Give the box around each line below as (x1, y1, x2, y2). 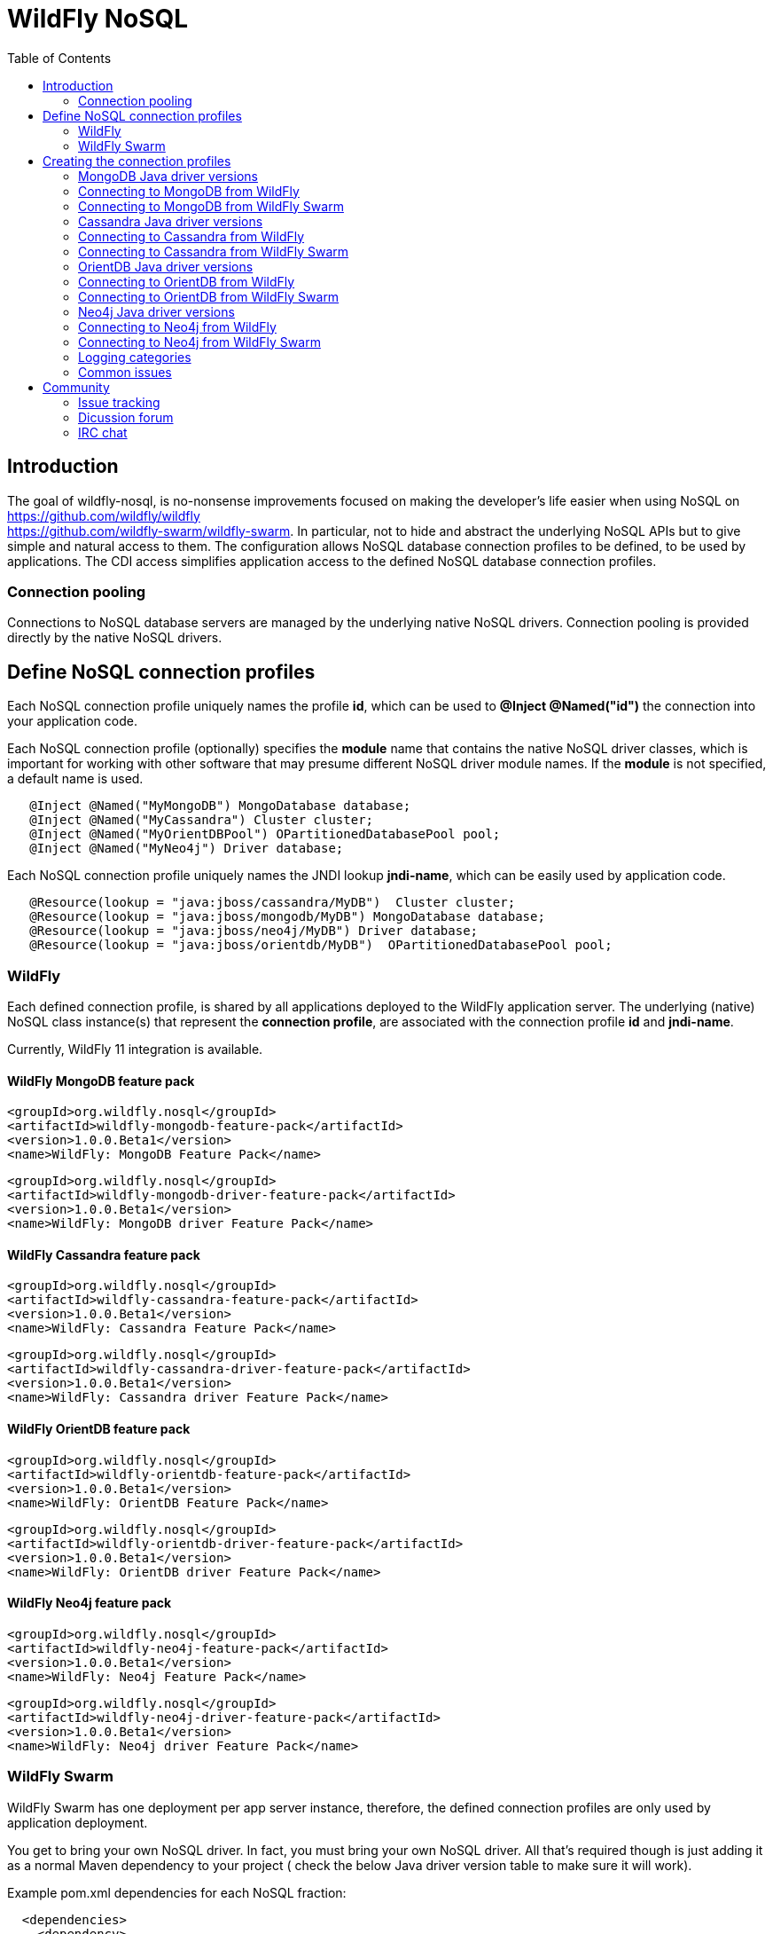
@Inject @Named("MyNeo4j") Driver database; (29, 841, 344, 856)
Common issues (78, 364, 172, 380)
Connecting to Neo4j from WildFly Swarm (78, 334, 321, 350)
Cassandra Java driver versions (78, 213, 263, 229)
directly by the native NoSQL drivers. (7, 630, 223, 646)
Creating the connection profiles (43, 153, 231, 169)
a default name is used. (7, 771, 144, 787)
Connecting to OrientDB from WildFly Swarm (78, 288, 340, 304)
